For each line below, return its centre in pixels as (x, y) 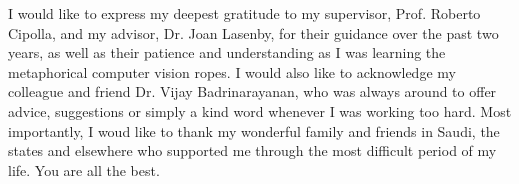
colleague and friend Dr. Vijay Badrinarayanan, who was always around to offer (252, 91)
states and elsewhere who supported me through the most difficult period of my (252, 150)
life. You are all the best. (84, 169)
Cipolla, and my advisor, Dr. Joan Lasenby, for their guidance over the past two (253, 32)
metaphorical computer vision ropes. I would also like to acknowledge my (232, 71)
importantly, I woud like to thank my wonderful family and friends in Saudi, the (254, 130)
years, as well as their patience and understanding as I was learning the (227, 52)
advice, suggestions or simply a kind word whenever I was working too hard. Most (260, 110)
